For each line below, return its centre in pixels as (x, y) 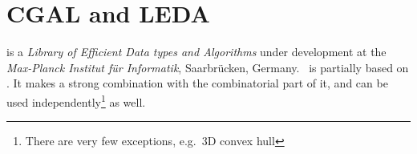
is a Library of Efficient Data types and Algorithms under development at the (196, 52)
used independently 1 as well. (76, 100)
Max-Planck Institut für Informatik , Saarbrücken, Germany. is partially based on (208, 67)
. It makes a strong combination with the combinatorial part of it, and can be (197, 83)
